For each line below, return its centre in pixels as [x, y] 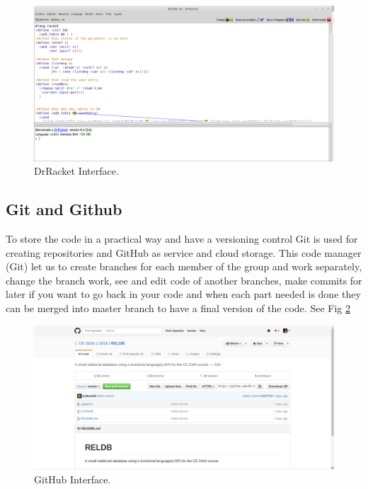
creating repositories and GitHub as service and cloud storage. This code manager [184, 252]
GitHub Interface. [73, 479]
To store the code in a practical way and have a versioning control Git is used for [182, 239]
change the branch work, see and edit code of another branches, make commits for [184, 280]
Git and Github [64, 209]
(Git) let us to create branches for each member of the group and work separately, [184, 266]
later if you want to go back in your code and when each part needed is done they [183, 294]
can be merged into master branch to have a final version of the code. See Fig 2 [178, 308]
